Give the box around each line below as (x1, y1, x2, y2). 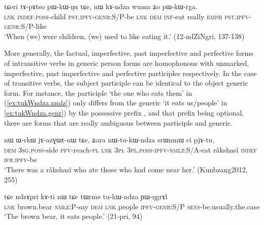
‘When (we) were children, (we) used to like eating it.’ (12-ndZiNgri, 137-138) (4, 30, 245, 41)
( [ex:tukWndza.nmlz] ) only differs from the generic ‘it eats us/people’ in (4, 97, 227, 108)
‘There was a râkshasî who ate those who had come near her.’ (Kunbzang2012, (4, 164, 248, 174)
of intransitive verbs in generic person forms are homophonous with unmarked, (4, 57, 249, 68)
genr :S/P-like (4, 21, 47, 31)
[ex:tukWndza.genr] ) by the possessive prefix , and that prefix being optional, (4, 107, 244, 118)
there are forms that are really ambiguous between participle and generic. (4, 117, 233, 128)
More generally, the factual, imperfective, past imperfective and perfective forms (4, 48, 253, 58)
